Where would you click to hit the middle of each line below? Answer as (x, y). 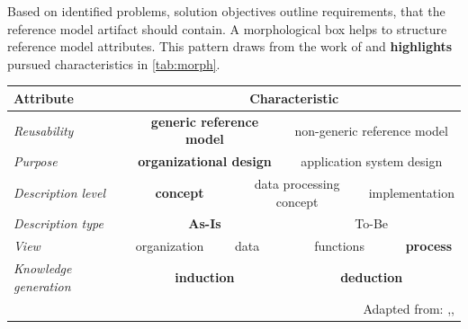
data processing (297, 183)
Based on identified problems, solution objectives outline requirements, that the (226, 11)
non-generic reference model (371, 130)
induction (205, 276)
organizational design (205, 161)
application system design (372, 161)
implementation (411, 192)
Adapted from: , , (409, 308)
